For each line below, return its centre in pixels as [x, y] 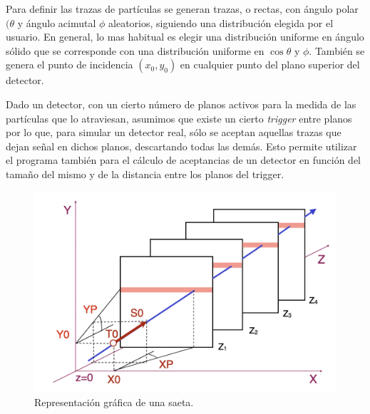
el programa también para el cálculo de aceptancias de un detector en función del [183, 160]
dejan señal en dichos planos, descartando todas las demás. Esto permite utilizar [181, 146]
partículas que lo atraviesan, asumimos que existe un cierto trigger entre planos [179, 118]
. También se [337, 50]
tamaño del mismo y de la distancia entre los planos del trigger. [145, 174]
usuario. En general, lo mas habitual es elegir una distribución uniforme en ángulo [185, 37]
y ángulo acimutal [57, 22]
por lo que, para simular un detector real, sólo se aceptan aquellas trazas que [174, 132]
